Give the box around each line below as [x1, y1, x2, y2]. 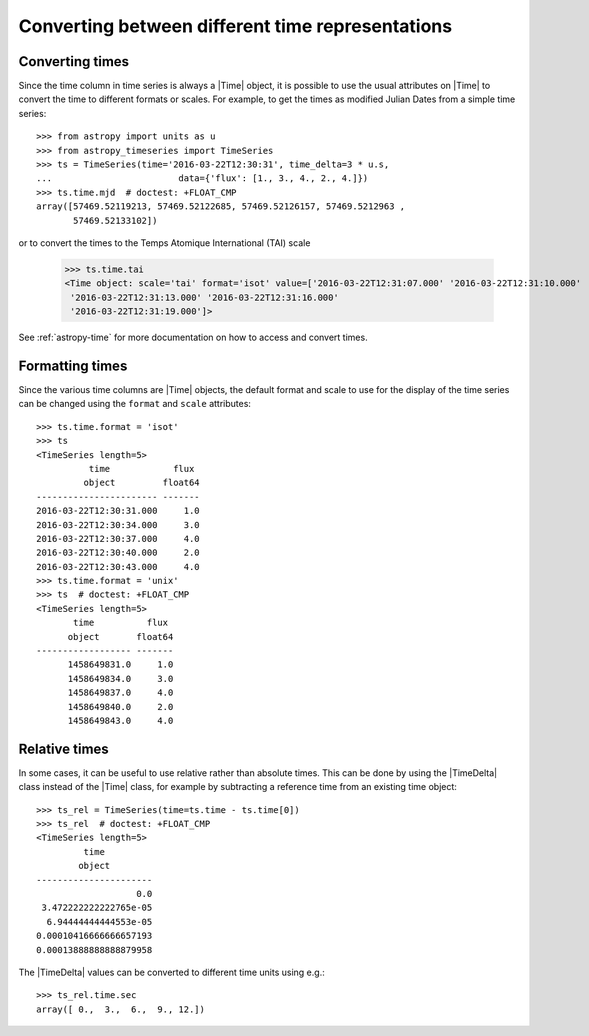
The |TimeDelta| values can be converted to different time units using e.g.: [18, 966, 325, 978]
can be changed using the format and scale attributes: [18, 398, 252, 410]
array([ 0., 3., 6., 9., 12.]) [36, 1003, 205, 1015]
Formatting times [18, 357, 128, 374]
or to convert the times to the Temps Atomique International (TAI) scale [18, 236, 311, 249]
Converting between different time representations [18, 15, 453, 37]
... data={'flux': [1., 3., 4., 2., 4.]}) [36, 173, 369, 184]
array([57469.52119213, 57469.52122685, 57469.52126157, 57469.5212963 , [36, 201, 406, 212]
